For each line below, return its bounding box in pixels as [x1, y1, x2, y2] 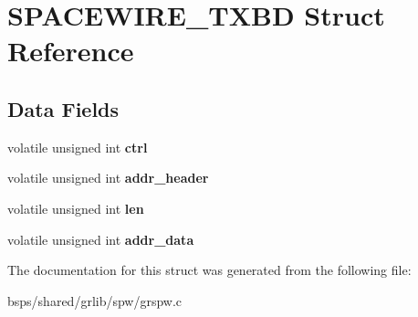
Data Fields [7, 94, 120, 122]
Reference [7, 32, 134, 69]
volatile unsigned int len [7, 198, 144, 217]
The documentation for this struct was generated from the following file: [7, 260, 412, 280]
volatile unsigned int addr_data [7, 229, 194, 248]
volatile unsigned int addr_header [7, 168, 209, 187]
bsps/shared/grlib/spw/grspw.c [7, 291, 183, 310]
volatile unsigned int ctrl [7, 137, 148, 156]
